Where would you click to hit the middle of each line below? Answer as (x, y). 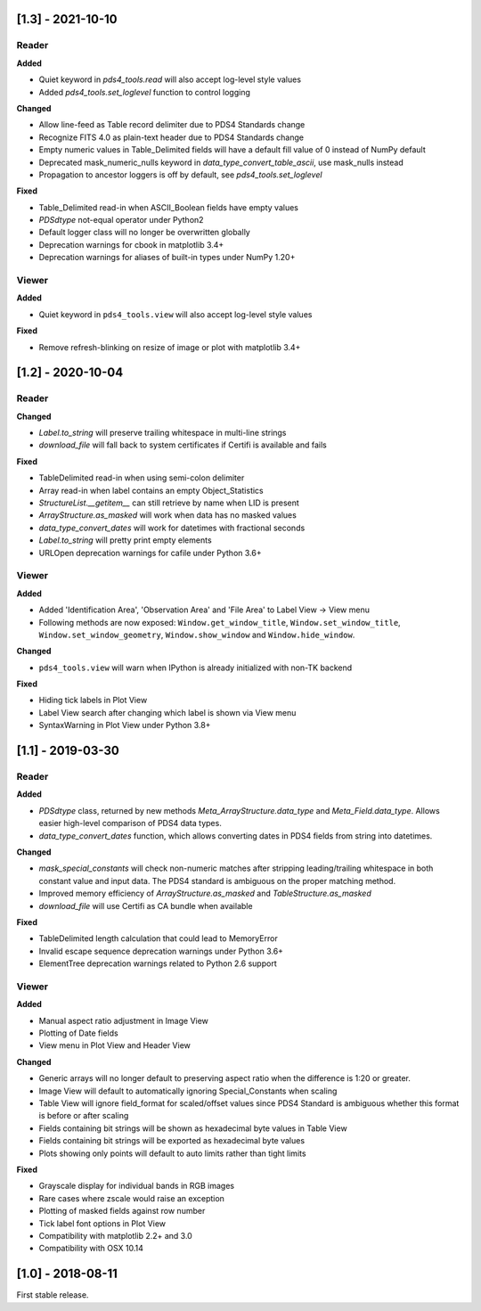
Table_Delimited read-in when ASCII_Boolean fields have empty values (168, 207)
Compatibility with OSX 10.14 (91, 1249)
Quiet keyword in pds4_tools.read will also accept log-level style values (170, 79)
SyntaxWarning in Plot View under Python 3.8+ (125, 725)
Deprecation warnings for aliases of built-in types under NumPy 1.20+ (167, 258)
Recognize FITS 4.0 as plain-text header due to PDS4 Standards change (171, 137)
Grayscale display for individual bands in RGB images (137, 1186)
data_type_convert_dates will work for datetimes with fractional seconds (172, 528)
